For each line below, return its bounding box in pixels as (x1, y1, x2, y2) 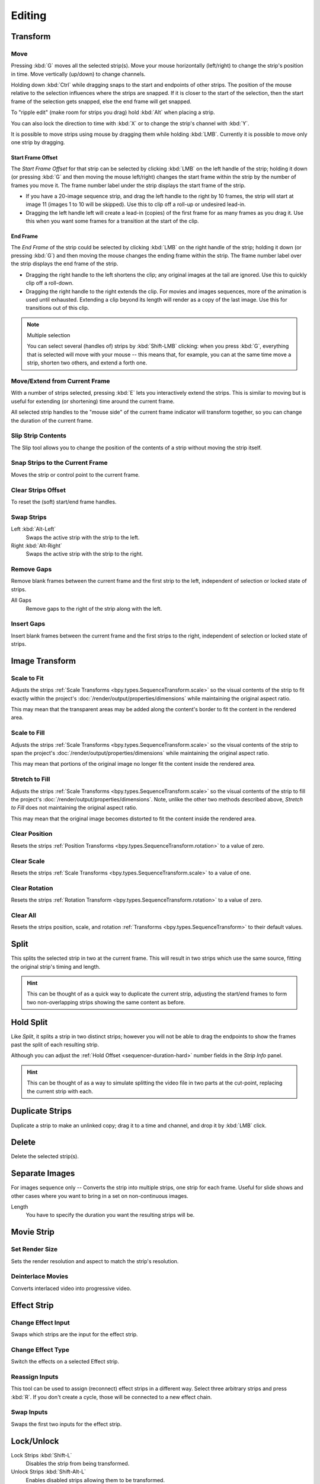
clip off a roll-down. (25, 280, 74, 287)
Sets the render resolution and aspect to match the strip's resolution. (11, 1257, 179, 1264)
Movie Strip (11, 1227, 55, 1237)
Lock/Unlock (11, 1436, 59, 1446)
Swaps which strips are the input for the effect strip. (11, 1330, 139, 1338)
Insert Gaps (11, 620, 46, 628)
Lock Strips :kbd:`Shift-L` (11, 1451, 72, 1458)
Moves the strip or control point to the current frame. (11, 471, 140, 478)
